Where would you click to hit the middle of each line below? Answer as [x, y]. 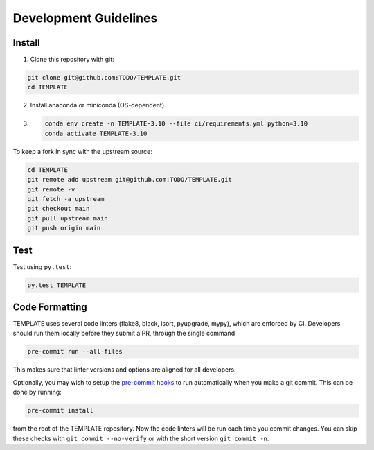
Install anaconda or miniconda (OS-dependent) [97, 105]
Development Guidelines [85, 18]
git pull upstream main [68, 218]
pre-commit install [60, 410]
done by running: [37, 392]
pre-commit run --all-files [75, 352]
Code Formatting [50, 307]
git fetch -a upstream [66, 199]
